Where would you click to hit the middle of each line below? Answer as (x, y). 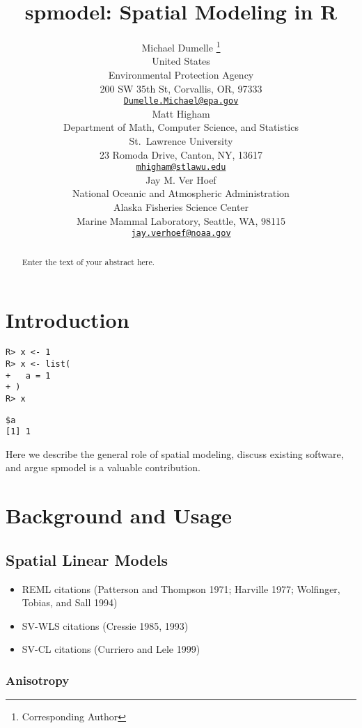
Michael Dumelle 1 (181, 46)
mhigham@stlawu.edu (181, 167)
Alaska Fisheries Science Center (181, 207)
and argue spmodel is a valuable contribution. (103, 467)
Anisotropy (38, 680)
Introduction (68, 320)
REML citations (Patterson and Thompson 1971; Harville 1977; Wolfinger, (181, 588)
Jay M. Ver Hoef (181, 179)
